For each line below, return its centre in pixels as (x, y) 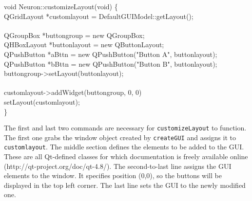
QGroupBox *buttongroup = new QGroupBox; (74, 35)
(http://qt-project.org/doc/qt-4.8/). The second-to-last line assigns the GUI (118, 166)
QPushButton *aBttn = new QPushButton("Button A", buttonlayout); (111, 54)
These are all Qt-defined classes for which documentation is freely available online (126, 156)
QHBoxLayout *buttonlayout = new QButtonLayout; (84, 45)
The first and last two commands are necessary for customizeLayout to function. (125, 128)
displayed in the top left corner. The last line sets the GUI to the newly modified (125, 185)
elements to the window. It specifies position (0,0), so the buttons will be (113, 175)
